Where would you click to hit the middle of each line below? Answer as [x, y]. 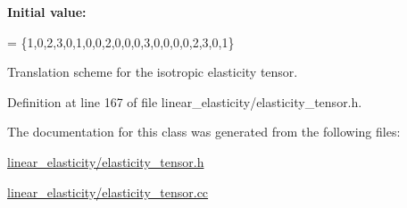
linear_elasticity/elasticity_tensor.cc [108, 191]
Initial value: [47, 12]
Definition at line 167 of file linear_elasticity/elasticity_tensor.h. [185, 101]
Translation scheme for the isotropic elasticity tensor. [153, 72]
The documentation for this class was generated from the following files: [204, 132]
